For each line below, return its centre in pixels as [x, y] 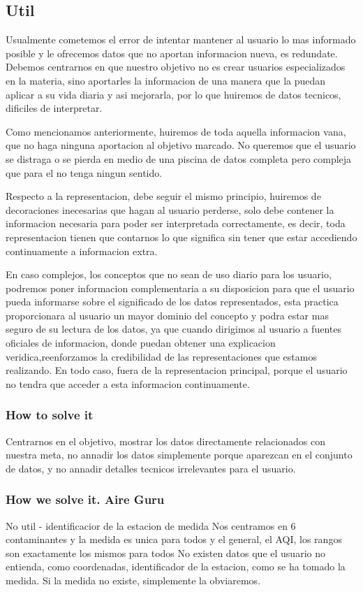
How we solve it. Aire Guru [85, 499]
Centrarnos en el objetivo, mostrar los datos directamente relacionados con [165, 441]
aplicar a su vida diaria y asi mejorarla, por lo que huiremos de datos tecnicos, [173, 94]
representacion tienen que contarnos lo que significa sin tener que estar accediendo [181, 237]
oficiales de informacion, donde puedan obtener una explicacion [141, 343]
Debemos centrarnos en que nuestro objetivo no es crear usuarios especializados [176, 67]
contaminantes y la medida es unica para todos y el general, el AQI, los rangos [174, 539]
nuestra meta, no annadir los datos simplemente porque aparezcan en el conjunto [179, 455]
